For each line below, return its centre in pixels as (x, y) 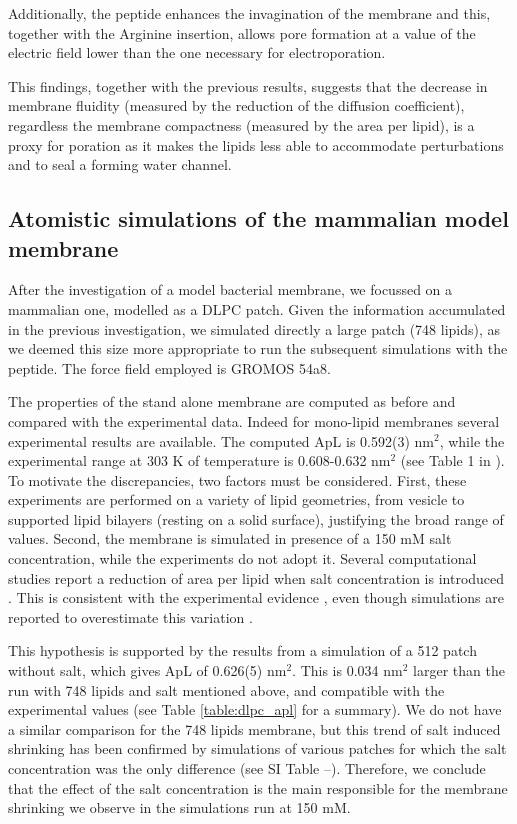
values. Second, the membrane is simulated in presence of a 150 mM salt (230, 538)
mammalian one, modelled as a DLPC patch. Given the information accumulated (257, 308)
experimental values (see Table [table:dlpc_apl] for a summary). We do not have (255, 709)
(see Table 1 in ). (452, 460)
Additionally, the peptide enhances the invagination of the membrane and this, (249, 13)
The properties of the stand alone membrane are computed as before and (232, 401)
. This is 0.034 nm (347, 670)
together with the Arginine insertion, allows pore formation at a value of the (242, 32)
